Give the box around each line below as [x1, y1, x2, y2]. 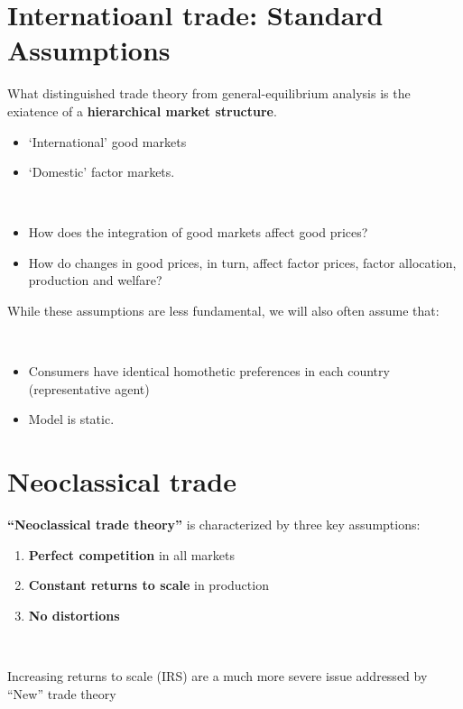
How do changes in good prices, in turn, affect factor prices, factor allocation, [28, 253, 457, 272]
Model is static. [28, 410, 115, 428]
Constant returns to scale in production [28, 575, 269, 594]
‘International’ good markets [28, 132, 187, 151]
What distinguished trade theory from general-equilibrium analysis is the [7, 84, 411, 103]
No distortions [28, 605, 120, 624]
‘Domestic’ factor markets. [28, 162, 175, 181]
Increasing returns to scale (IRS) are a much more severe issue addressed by [7, 667, 428, 686]
